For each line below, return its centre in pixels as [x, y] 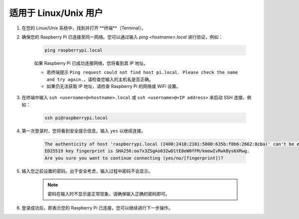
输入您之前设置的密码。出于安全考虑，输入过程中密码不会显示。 [87, 171]
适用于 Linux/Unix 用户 [56, 13]
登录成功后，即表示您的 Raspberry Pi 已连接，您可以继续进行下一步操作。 [97, 208]
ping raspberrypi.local [74, 50]
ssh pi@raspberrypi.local [76, 118]
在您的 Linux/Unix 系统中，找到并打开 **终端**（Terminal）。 [84, 28]
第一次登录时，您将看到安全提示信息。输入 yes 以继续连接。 [84, 131]
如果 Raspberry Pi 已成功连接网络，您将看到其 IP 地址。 [91, 63]
